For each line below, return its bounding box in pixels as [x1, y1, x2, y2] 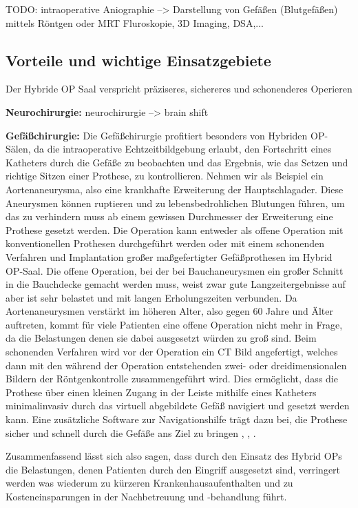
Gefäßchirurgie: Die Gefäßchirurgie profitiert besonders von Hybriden [6, 128, 308, 142]
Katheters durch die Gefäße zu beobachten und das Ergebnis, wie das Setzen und [6, 155, 348, 169]
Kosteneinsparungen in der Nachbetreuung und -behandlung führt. [6, 489, 287, 504]
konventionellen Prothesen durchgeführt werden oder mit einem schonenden [6, 236, 324, 251]
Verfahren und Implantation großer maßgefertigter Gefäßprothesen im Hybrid [6, 249, 333, 264]
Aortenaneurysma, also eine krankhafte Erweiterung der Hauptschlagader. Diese [6, 182, 344, 196]
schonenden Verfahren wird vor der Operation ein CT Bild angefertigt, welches [6, 344, 338, 359]
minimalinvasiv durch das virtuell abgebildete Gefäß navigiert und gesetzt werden [6, 398, 350, 413]
